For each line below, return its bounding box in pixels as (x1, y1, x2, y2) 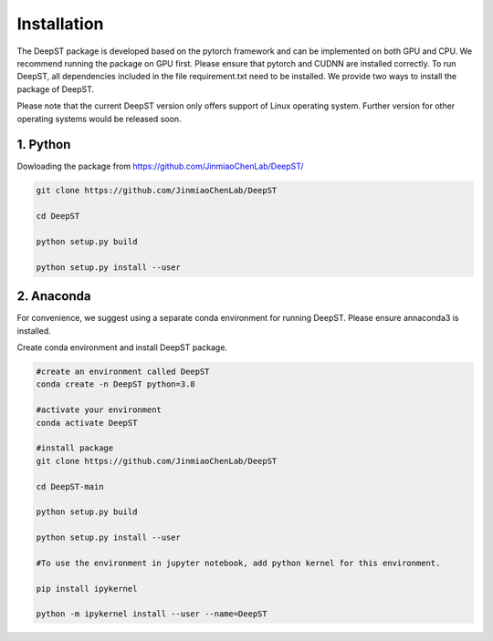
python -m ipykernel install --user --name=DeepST (36, 609, 268, 619)
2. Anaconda (16, 288, 91, 305)
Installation (16, 14, 104, 34)
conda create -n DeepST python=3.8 (36, 379, 195, 389)
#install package (36, 443, 114, 453)
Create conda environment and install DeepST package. (16, 342, 228, 353)
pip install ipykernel (36, 584, 138, 594)
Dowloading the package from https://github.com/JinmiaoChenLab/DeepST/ (16, 160, 305, 172)
